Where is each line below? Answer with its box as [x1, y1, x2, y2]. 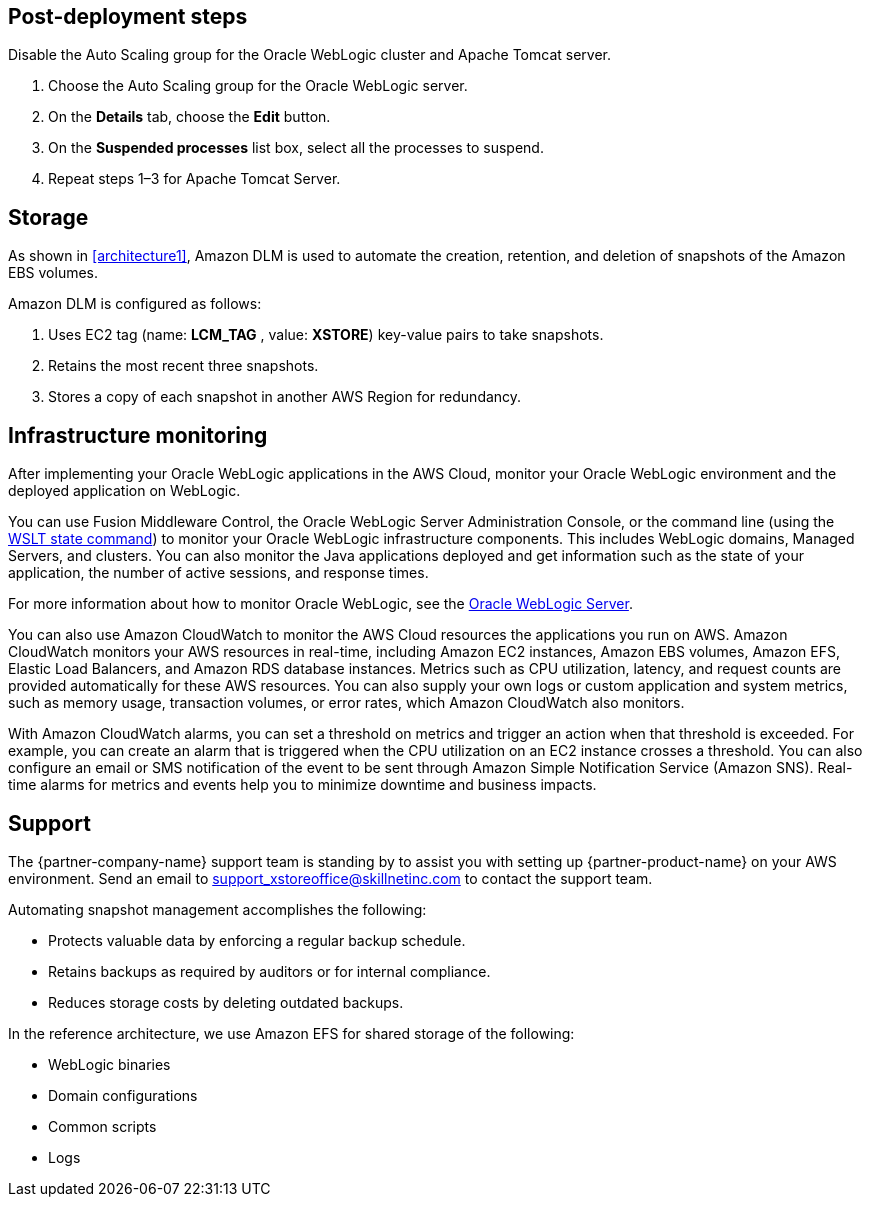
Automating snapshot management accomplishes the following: [8, 900, 427, 918]
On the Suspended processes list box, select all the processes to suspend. [48, 139, 544, 157]
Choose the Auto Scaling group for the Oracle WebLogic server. [48, 77, 468, 95]
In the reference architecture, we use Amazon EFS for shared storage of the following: [8, 1024, 575, 1042]
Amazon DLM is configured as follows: [8, 295, 262, 313]
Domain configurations [48, 1086, 198, 1104]
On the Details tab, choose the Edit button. [48, 108, 331, 126]
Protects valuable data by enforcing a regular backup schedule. [48, 931, 466, 949]
